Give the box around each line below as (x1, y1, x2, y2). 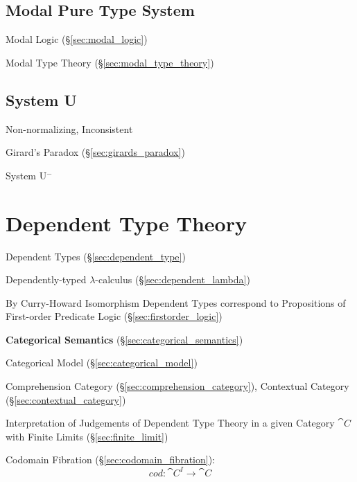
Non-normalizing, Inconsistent (6, 121, 133, 136)
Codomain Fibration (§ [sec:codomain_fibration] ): (6, 452, 215, 467)
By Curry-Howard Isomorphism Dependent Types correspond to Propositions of (6, 295, 346, 310)
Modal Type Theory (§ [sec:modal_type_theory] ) (6, 55, 214, 69)
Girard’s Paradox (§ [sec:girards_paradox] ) (6, 145, 185, 159)
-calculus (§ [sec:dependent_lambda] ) (95, 272, 250, 287)
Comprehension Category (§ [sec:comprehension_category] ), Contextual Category (6, 379, 349, 393)
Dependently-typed (6, 272, 87, 287)
